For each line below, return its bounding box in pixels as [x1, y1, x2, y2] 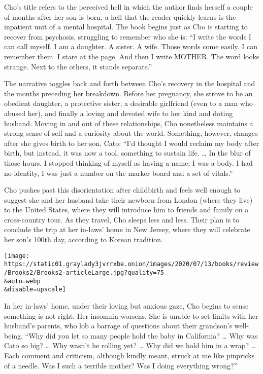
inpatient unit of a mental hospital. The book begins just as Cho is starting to [4, 21, 248, 32]
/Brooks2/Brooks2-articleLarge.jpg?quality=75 [4, 269, 164, 276]
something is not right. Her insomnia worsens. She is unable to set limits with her [4, 310, 258, 321]
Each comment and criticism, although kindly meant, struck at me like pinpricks [4, 350, 255, 360]
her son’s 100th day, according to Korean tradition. [4, 234, 163, 245]
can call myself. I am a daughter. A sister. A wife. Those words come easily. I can [4, 41, 258, 52]
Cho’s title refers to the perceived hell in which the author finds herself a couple [4, 2, 253, 12]
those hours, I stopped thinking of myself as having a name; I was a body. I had [4, 157, 253, 168]
